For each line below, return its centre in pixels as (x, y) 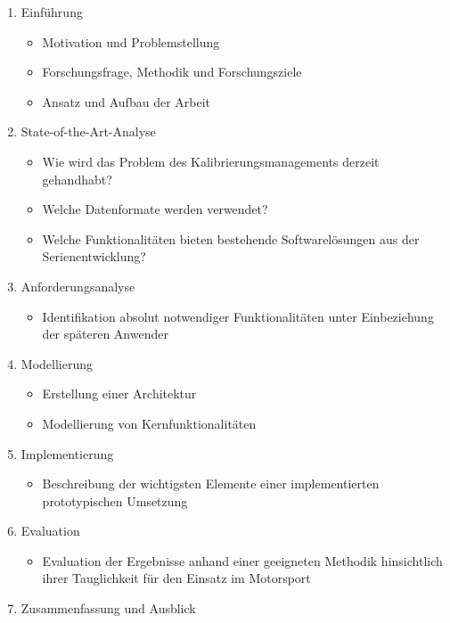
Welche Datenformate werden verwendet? (155, 209)
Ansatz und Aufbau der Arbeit (127, 101)
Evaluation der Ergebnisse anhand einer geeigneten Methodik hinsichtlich (242, 560)
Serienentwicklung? (94, 256)
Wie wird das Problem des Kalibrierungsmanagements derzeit (211, 161)
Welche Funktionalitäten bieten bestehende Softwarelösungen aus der (231, 238)
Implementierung (67, 453)
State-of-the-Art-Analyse (88, 131)
